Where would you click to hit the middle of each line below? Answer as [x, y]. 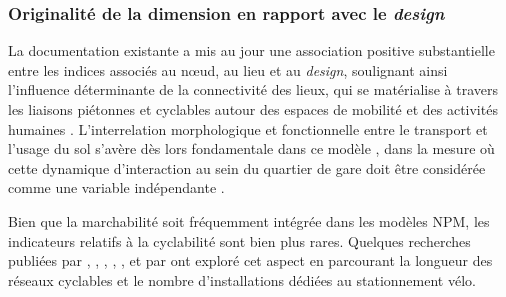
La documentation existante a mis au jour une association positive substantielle [251, 50]
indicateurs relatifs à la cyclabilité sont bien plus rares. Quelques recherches [239, 240]
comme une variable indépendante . [116, 187]
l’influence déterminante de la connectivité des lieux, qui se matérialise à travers [253, 89]
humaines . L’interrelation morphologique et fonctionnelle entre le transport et [248, 128]
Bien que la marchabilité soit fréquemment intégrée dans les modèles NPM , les [249, 220]
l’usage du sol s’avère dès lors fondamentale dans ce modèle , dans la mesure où [251, 148]
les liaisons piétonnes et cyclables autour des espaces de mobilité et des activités [253, 109]
